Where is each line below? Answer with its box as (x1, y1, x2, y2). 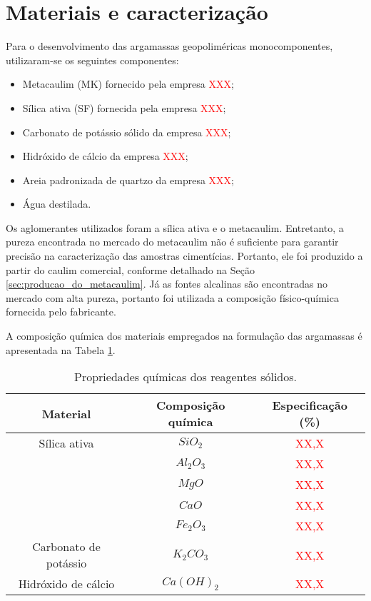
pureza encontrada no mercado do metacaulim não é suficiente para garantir (6, 234, 339, 249)
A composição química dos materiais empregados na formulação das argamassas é (6, 328, 362, 343)
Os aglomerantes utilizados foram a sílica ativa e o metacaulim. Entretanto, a (6, 220, 344, 235)
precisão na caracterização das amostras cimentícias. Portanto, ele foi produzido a (6, 248, 363, 263)
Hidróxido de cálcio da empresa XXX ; (22, 148, 188, 163)
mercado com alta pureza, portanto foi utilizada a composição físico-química (6, 290, 339, 305)
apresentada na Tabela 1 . (6, 342, 116, 357)
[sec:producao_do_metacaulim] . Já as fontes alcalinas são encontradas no (6, 276, 328, 291)
